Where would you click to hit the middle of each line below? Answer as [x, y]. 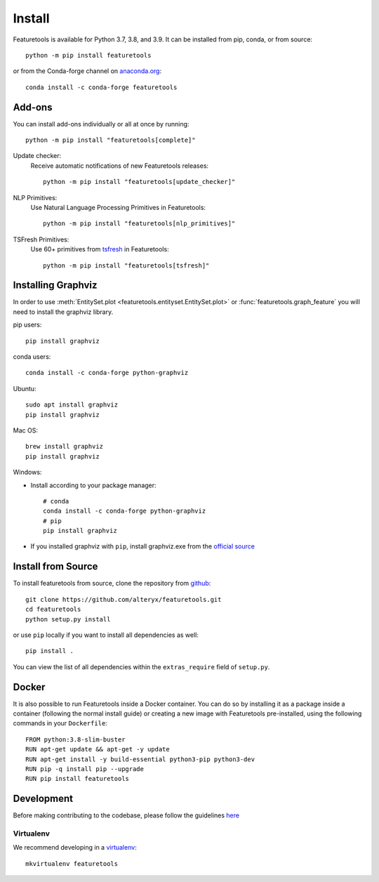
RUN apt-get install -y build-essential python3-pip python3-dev [140, 759]
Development [43, 799]
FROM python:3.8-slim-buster [75, 739]
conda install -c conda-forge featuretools [101, 87]
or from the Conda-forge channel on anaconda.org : [87, 71]
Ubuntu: [25, 388]
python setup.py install [68, 619]
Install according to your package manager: [94, 485]
